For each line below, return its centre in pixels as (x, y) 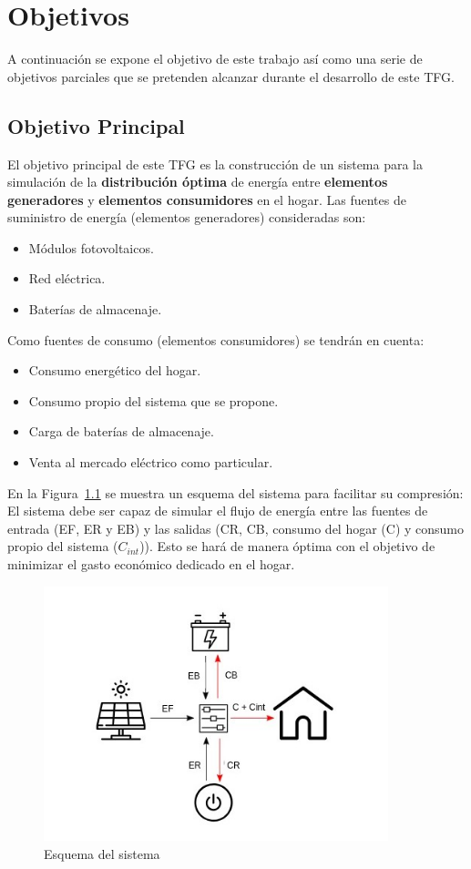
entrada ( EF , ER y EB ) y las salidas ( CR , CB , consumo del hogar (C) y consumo (236, 528)
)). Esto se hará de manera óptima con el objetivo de (287, 546)
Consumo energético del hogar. (115, 370)
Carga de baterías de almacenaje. (121, 431)
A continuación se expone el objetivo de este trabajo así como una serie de (215, 59)
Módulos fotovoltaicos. (91, 247)
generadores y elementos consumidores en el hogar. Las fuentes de (207, 199)
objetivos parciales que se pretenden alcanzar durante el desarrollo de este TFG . (231, 76)
